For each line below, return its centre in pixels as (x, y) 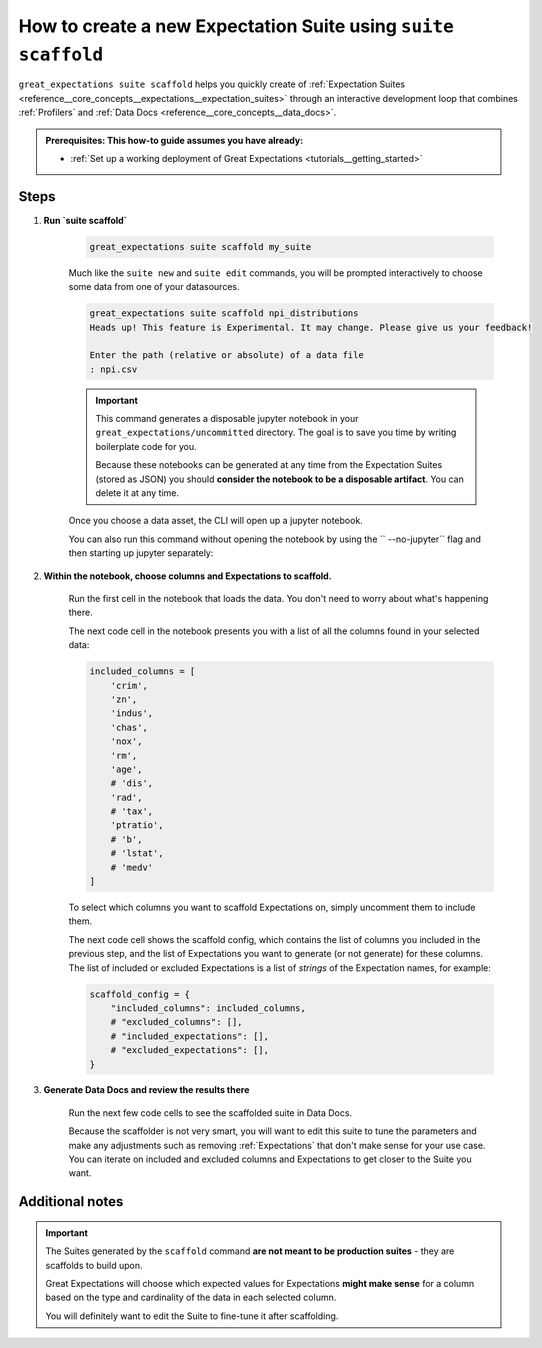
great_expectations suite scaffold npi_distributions (224, 313)
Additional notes (71, 1201)
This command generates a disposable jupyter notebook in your (227, 419)
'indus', (132, 713)
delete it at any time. (137, 493)
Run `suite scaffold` (85, 220)
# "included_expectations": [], (190, 1036)
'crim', (129, 685)
